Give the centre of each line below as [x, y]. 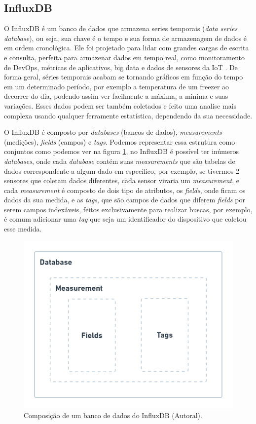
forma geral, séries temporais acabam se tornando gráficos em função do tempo [124, 77]
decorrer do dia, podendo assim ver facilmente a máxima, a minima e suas [116, 96]
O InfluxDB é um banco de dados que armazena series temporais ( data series [121, 28]
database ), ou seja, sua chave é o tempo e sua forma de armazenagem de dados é [126, 38]
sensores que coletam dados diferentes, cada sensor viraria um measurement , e [122, 180]
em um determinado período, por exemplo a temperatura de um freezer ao [117, 86]
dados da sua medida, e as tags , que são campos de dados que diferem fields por [125, 200]
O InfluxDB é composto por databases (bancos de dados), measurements [113, 132]
